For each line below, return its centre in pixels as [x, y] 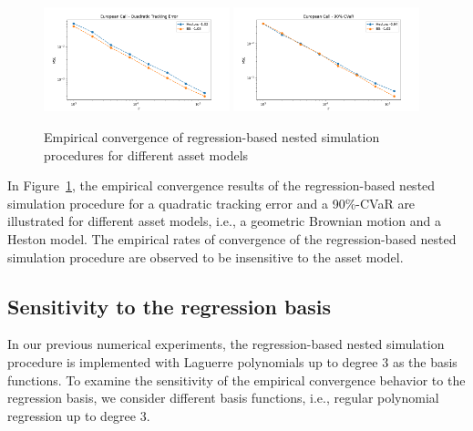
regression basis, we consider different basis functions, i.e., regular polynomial [223, 398]
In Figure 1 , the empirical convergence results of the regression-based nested [221, 185]
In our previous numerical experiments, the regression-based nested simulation [226, 344]
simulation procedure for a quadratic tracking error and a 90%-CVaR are [211, 203]
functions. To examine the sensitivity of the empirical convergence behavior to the [236, 380]
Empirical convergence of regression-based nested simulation [212, 137]
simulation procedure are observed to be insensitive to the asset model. [206, 257]
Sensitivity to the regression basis [169, 306]
